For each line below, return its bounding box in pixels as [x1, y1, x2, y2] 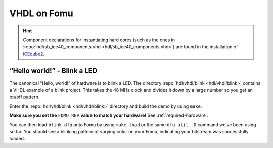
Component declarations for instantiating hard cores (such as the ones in [23, 37, 175, 43]
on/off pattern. [9, 94, 40, 100]
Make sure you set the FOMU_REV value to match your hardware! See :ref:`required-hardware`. [9, 112, 209, 118]
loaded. [9, 136, 25, 142]
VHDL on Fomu [9, 8, 73, 19]
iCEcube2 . [23, 51, 45, 57]
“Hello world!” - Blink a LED [9, 66, 98, 75]
